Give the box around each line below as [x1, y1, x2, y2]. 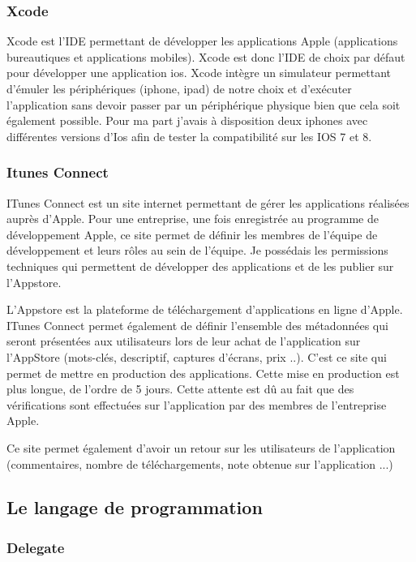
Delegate [6, 537, 65, 557]
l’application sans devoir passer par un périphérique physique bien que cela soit [6, 96, 401, 113]
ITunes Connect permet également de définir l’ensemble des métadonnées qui [6, 316, 388, 333]
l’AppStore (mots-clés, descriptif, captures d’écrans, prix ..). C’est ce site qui [6, 348, 387, 365]
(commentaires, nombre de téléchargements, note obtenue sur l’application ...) [6, 455, 393, 472]
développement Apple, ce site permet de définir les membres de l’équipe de [6, 225, 378, 242]
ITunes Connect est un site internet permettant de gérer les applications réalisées [6, 194, 410, 211]
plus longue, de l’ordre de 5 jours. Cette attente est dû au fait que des [6, 380, 354, 397]
